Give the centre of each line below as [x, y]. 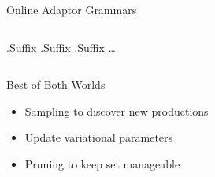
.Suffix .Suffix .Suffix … [61, 47]
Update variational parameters [99, 137]
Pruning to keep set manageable [102, 163]
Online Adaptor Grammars [72, 9]
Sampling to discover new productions [117, 111]
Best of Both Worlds [56, 85]
